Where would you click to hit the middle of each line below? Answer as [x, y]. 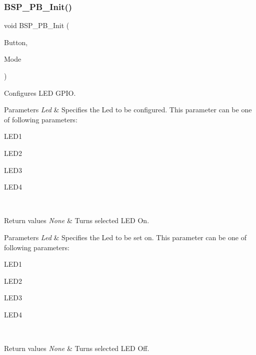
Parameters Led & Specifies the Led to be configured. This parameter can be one [128, 110]
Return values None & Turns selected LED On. [77, 220]
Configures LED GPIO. [40, 93]
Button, [16, 42]
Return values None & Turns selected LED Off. [77, 348]
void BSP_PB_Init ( [37, 25]
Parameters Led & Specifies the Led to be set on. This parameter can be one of [125, 237]
